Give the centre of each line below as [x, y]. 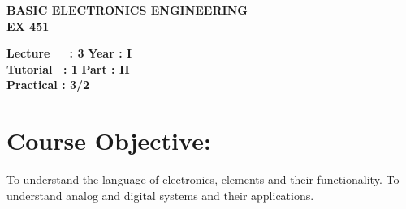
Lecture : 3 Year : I [69, 53]
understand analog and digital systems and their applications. [160, 195]
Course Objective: [109, 141]
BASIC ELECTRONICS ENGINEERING [127, 10]
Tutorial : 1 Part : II [68, 68]
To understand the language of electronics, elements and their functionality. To [203, 179]
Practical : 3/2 [48, 85]
